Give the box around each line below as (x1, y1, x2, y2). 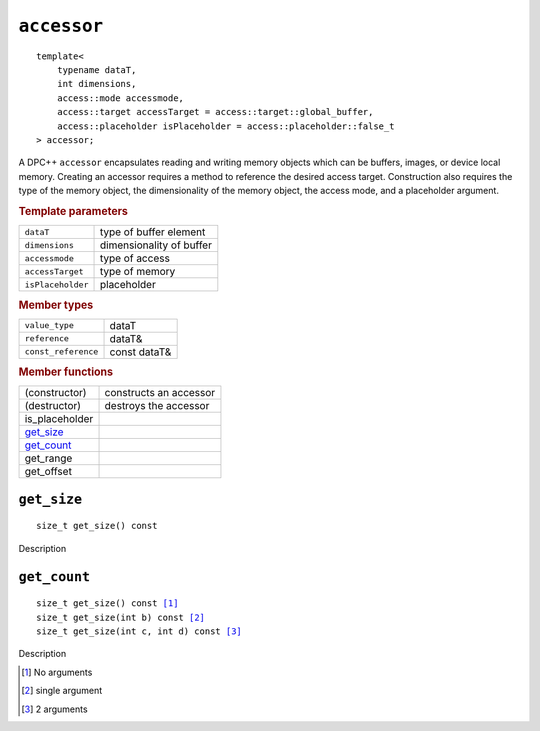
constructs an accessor (104, 386, 216, 400)
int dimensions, (56, 78, 137, 90)
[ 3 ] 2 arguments (21, 703, 89, 715)
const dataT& (109, 345, 172, 359)
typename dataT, (56, 64, 137, 75)
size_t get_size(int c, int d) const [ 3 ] (36, 626, 242, 637)
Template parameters (18, 204, 129, 218)
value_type (24, 320, 75, 331)
